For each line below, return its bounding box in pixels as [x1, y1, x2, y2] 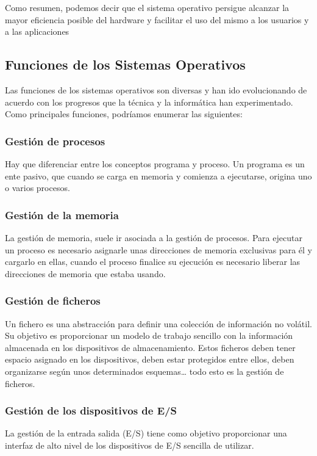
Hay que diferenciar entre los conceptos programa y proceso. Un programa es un [5, 157, 305, 170]
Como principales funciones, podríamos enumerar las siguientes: [5, 107, 243, 120]
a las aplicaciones [5, 25, 69, 38]
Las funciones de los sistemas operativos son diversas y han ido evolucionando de [5, 83, 307, 96]
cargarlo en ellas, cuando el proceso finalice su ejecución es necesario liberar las [5, 255, 301, 268]
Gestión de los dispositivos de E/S [5, 403, 177, 418]
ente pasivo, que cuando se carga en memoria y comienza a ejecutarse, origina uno [5, 169, 312, 182]
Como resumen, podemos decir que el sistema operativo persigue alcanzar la [5, 1, 290, 13]
